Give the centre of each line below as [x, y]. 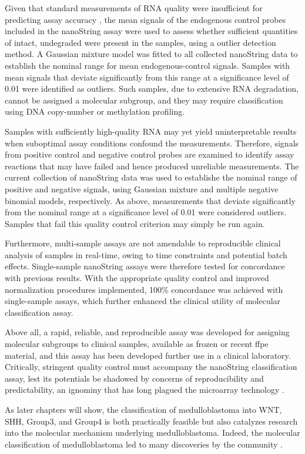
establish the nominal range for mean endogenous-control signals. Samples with [148, 65]
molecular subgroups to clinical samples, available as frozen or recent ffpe [137, 344]
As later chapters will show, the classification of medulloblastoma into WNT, [143, 409]
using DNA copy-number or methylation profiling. [95, 111]
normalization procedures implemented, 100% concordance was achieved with [144, 289]
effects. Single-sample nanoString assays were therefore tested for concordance [145, 266]
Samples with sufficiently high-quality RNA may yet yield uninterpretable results [151, 131]
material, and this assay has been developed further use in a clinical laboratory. [148, 355]
